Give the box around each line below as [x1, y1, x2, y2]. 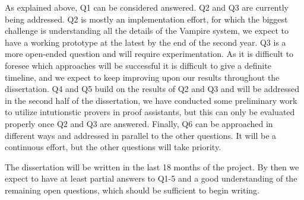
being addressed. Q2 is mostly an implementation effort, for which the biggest [5, 12, 288, 25]
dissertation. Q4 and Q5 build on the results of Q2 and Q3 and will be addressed [5, 82, 300, 95]
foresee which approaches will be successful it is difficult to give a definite [5, 59, 271, 71]
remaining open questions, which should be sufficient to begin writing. [5, 183, 259, 196]
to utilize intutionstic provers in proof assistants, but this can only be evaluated [5, 106, 295, 118]
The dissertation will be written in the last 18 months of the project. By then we [5, 160, 299, 173]
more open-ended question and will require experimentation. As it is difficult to [5, 47, 294, 60]
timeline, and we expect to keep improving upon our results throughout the [5, 71, 280, 83]
